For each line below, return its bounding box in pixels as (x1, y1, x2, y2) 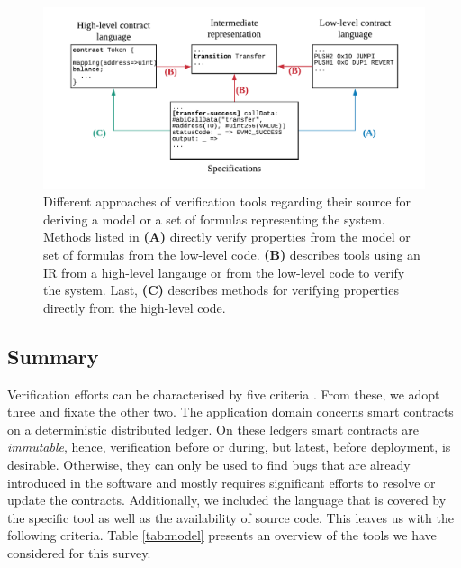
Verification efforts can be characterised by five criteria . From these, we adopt (7, 384, 440, 403)
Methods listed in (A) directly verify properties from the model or (43, 227, 411, 246)
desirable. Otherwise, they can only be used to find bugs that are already (7, 454, 411, 473)
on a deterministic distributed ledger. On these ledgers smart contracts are (7, 419, 419, 438)
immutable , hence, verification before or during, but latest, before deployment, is (7, 437, 451, 456)
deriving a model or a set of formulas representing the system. (43, 209, 385, 228)
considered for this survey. (7, 543, 151, 562)
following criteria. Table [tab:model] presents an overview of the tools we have (7, 526, 437, 545)
